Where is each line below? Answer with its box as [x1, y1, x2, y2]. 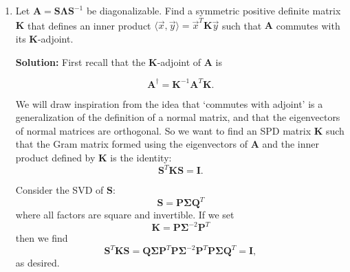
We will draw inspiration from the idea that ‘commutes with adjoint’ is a [15, 96, 323, 111]
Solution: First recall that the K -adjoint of [15, 54, 201, 69]
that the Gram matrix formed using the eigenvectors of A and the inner [15, 137, 319, 151]
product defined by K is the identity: [15, 150, 172, 164]
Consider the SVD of [15, 183, 104, 197]
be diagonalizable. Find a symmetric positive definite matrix [86, 3, 341, 17]
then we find [15, 231, 68, 245]
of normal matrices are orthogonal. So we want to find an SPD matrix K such [15, 123, 344, 137]
